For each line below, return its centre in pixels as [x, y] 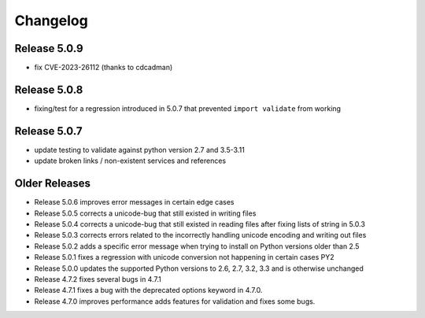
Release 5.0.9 [49, 48]
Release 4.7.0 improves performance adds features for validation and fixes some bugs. [175, 301]
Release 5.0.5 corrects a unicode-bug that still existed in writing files [145, 213]
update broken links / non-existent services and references [130, 161]
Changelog [51, 20]
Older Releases [52, 184]
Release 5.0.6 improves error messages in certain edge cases [135, 202]
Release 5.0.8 [49, 89]
